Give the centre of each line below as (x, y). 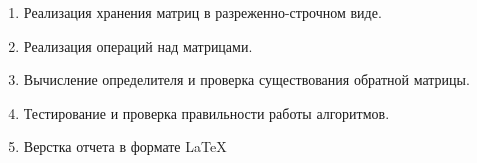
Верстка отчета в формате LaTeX (125, 146)
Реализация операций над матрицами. (138, 45)
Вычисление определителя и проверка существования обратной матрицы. (246, 79)
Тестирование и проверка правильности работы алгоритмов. (206, 112)
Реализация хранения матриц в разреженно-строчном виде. (202, 12)
